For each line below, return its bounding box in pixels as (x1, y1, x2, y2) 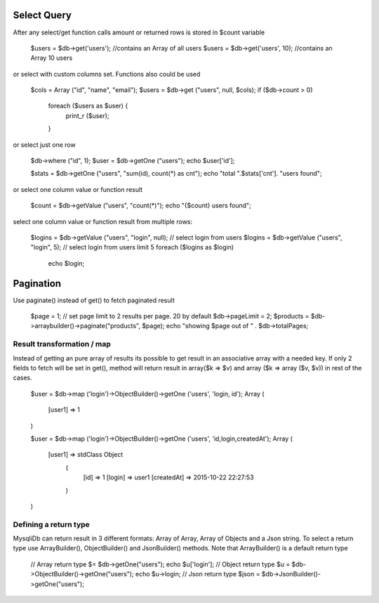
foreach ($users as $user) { (48, 102, 128, 110)
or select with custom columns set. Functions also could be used (13, 70, 201, 78)
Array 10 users (30, 53, 73, 63)
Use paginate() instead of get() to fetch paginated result (13, 296, 175, 304)
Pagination (13, 278, 62, 290)
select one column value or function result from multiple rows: (13, 217, 193, 226)
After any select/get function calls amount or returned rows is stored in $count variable (13, 28, 265, 37)
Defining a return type (13, 519, 91, 529)
